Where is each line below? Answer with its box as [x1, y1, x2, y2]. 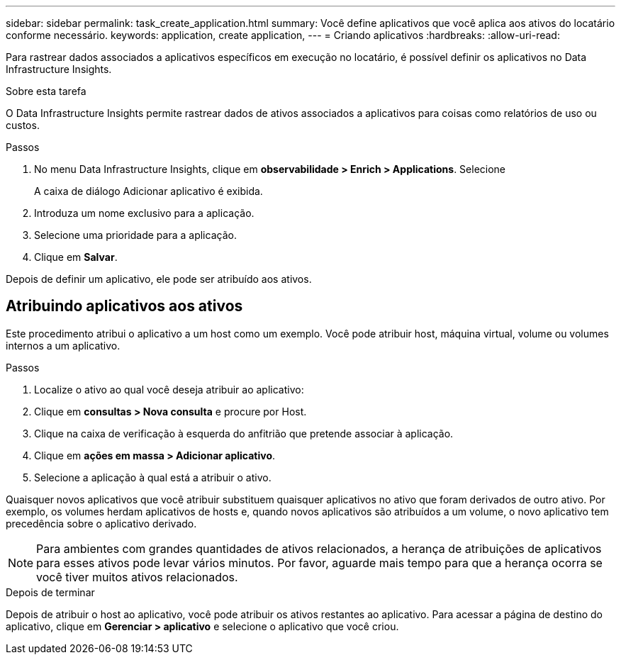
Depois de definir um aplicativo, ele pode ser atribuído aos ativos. [6, 273, 312, 285]
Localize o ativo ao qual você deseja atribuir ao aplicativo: [34, 383, 304, 396]
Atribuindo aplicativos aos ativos [6, 297, 243, 315]
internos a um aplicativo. [6, 339, 121, 352]
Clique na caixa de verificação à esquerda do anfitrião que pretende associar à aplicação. [34, 427, 454, 440]
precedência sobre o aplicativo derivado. [6, 517, 197, 530]
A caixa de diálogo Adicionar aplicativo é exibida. [34, 185, 263, 197]
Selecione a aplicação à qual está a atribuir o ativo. [34, 471, 272, 483]
